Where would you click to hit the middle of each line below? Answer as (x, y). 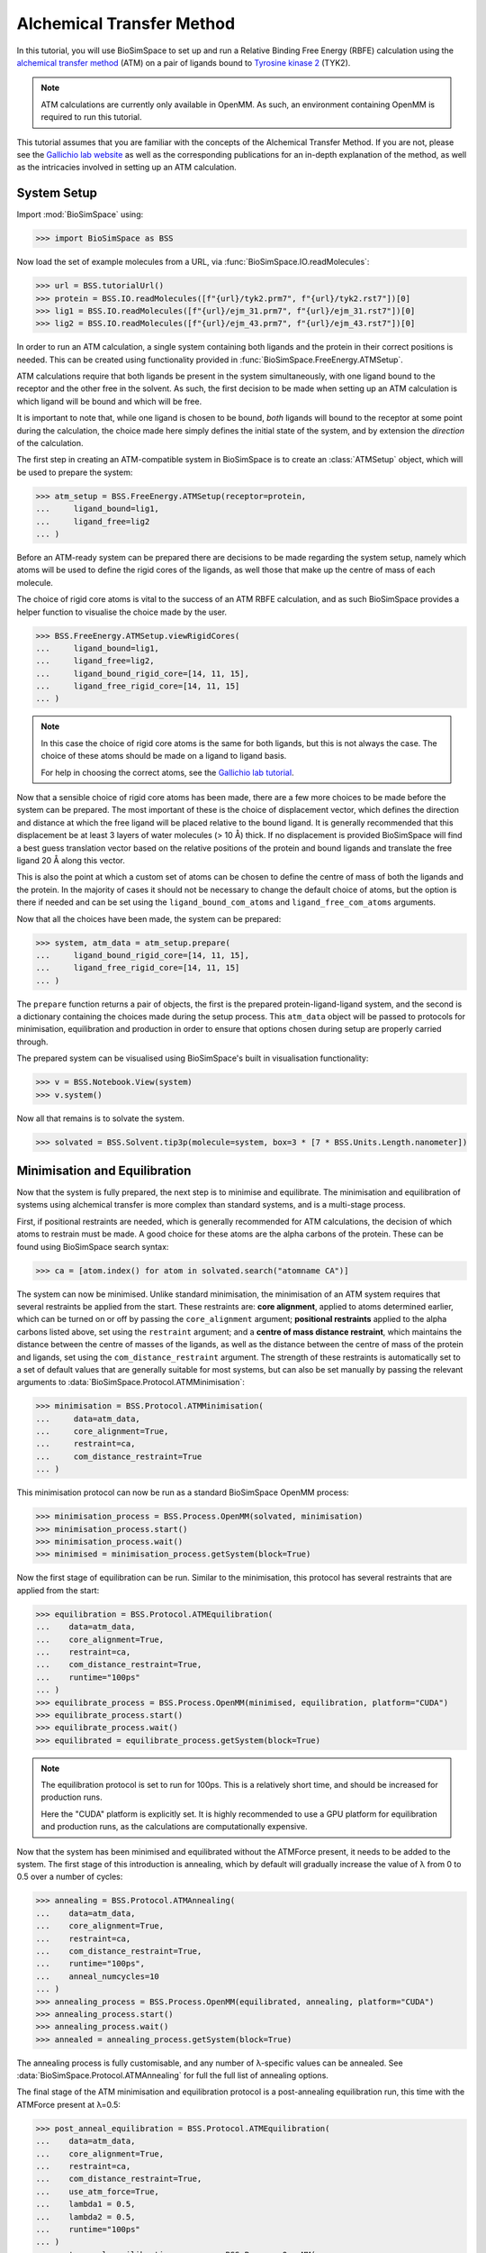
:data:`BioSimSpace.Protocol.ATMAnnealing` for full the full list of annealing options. (172, 2075)
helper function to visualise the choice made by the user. (122, 612)
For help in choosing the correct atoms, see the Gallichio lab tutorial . (167, 772)
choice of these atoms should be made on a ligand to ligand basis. (164, 756)
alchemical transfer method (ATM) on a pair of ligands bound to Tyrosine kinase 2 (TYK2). (184, 62)
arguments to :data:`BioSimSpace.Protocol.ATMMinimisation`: (130, 1382)
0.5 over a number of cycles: (70, 1877)
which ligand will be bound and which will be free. (109, 401)
